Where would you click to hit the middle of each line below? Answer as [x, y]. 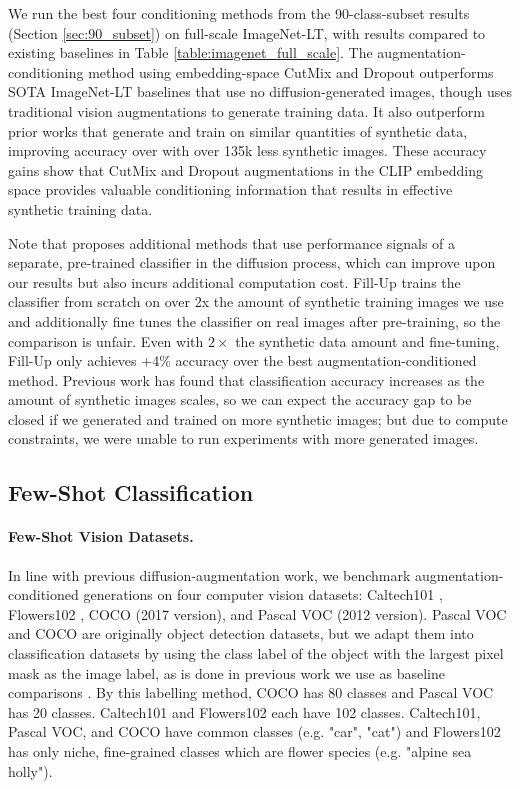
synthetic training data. [80, 208]
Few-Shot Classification [131, 492]
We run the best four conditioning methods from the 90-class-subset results [239, 13]
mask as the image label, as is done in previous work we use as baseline [226, 672]
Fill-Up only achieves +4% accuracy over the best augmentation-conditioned [242, 360]
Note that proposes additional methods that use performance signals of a [232, 242]
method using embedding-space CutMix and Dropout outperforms [291, 71]
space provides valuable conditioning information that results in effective [230, 189]
